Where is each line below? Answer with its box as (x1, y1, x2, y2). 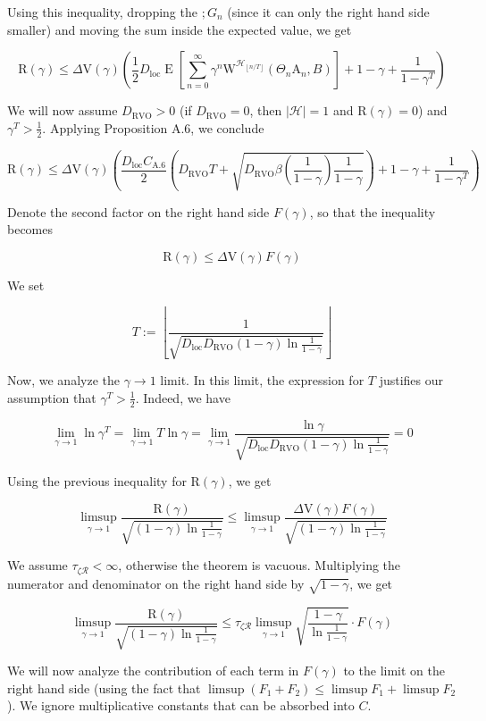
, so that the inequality (309, 202, 436, 221)
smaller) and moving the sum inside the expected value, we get (7, 20, 352, 38)
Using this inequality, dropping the (7, 3, 197, 21)
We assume (7, 556, 68, 574)
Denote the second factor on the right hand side (7, 202, 270, 221)
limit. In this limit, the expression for (160, 371, 364, 390)
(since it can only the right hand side (227, 3, 430, 21)
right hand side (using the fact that (7, 678, 201, 697)
